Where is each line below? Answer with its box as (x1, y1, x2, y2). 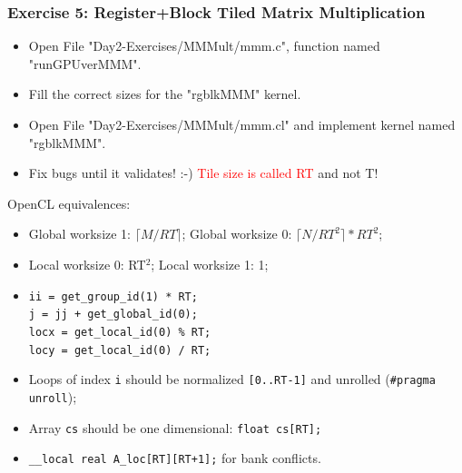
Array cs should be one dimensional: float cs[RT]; (28, 418, 322, 437)
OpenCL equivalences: (7, 193, 131, 212)
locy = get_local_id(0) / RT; (28, 343, 211, 357)
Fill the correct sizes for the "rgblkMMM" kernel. (28, 84, 301, 103)
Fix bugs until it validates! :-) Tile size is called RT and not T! (28, 163, 378, 182)
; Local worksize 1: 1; (151, 254, 269, 273)
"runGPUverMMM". (28, 54, 142, 73)
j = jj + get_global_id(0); (28, 308, 198, 321)
